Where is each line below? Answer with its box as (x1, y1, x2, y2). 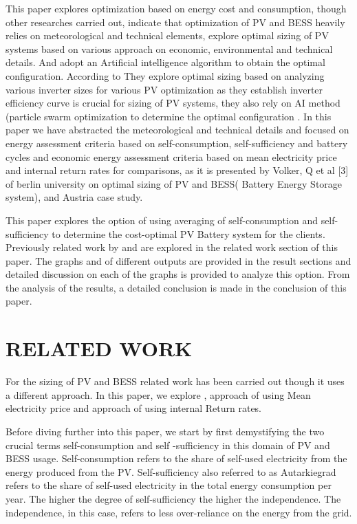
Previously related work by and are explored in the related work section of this (6, 240, 338, 254)
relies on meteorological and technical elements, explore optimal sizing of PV (6, 28, 329, 43)
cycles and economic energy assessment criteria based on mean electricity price (6, 149, 337, 164)
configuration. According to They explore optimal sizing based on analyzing (6, 68, 325, 83)
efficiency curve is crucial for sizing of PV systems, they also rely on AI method (6, 96, 340, 110)
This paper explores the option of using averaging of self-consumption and (6, 212, 318, 227)
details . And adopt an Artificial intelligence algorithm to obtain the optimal (6, 55, 325, 69)
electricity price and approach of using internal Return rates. (6, 401, 262, 415)
